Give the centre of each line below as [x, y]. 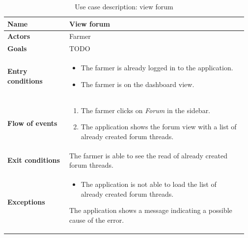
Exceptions [26, 202]
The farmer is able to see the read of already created [148, 155]
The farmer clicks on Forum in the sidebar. [146, 110]
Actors [19, 36]
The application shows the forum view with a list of [159, 127]
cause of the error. [97, 220]
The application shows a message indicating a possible [151, 210]
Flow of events [32, 123]
